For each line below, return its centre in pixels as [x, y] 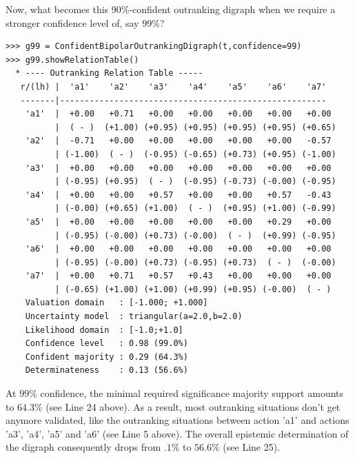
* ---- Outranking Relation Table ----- [109, 73]
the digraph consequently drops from [83, 447]
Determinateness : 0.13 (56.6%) [106, 370]
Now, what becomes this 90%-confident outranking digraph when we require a [171, 9]
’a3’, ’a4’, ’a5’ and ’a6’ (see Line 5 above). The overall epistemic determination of [177, 433]
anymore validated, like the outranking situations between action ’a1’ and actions [177, 420]
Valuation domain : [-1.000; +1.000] [116, 303]
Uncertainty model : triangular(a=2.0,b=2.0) [134, 317]
